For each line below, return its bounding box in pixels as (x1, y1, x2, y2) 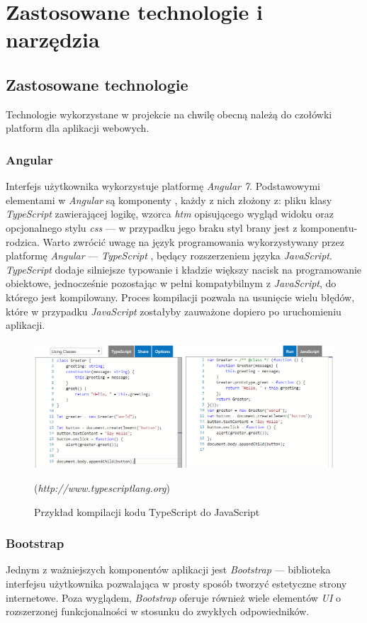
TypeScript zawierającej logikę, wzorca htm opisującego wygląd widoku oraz (6, 206, 334, 221)
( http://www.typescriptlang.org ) (34, 481, 170, 495)
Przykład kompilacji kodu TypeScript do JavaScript (34, 504, 260, 519)
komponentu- (300, 220, 358, 235)
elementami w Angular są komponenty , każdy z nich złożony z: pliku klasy (6, 192, 332, 207)
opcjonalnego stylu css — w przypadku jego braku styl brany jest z (6, 220, 298, 235)
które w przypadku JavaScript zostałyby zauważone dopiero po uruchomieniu (6, 303, 341, 318)
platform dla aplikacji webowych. (6, 120, 149, 135)
